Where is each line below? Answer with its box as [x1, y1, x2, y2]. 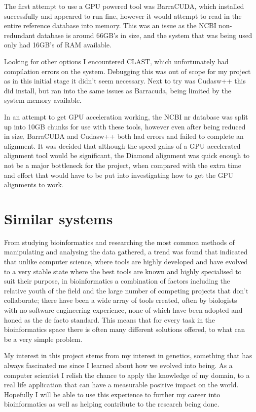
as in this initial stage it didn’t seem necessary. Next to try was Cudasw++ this [4, 76, 246, 86]
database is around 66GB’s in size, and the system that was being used [37, 30, 253, 40]
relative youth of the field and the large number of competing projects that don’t [4, 285, 249, 295]
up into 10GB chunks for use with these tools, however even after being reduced [4, 121, 246, 131]
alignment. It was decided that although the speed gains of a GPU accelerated [4, 140, 241, 151]
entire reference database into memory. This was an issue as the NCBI [4, 20, 217, 31]
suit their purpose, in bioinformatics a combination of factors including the [4, 276, 230, 286]
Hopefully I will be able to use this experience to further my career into [4, 389, 220, 399]
